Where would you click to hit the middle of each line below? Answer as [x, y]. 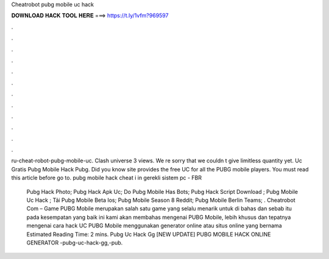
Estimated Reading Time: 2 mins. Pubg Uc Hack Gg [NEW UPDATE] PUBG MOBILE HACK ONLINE [149, 234]
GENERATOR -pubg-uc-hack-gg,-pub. [75, 243]
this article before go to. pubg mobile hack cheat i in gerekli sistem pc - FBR [107, 178]
